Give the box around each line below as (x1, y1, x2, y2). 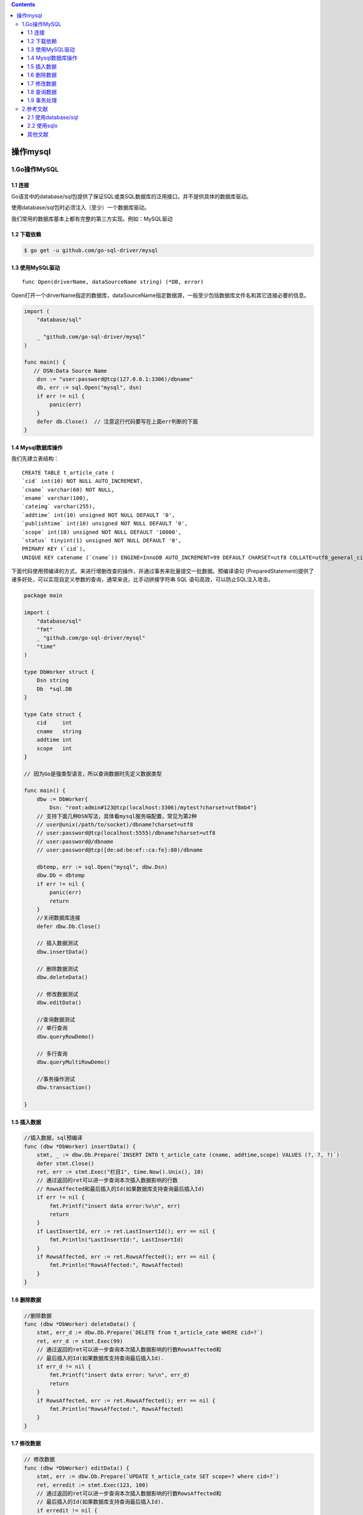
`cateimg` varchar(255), (22, 503, 96, 510)
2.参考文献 (22, 105, 48, 112)
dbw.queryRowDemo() (36, 1033, 95, 1040)
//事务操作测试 (36, 1076, 76, 1082)
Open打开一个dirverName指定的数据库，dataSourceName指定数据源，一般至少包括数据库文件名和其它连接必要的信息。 (11, 291, 310, 299)
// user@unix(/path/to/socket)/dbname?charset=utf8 (36, 821, 194, 828)
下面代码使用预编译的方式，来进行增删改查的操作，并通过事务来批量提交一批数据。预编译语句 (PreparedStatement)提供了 (11, 567, 315, 575)
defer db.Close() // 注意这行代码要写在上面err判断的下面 (36, 418, 198, 425)
